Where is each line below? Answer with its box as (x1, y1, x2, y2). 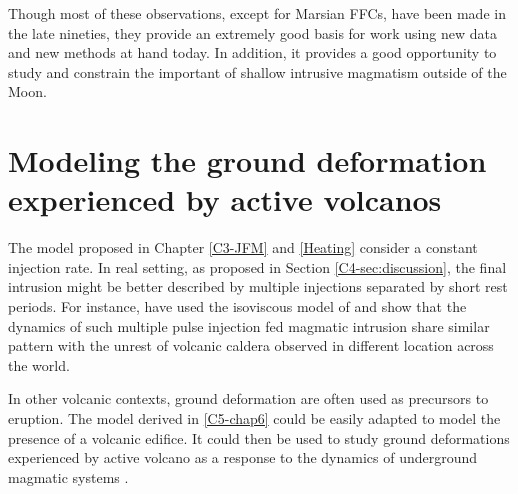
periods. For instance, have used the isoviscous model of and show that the (8, 296, 467, 317)
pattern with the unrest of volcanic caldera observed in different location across (8, 335, 494, 356)
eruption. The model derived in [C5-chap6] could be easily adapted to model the (8, 408, 501, 429)
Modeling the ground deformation (8, 140, 487, 181)
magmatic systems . (8, 466, 129, 487)
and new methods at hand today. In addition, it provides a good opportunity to (8, 42, 497, 63)
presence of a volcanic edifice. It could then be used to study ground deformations (8, 427, 510, 448)
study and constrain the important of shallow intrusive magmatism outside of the (8, 61, 507, 82)
